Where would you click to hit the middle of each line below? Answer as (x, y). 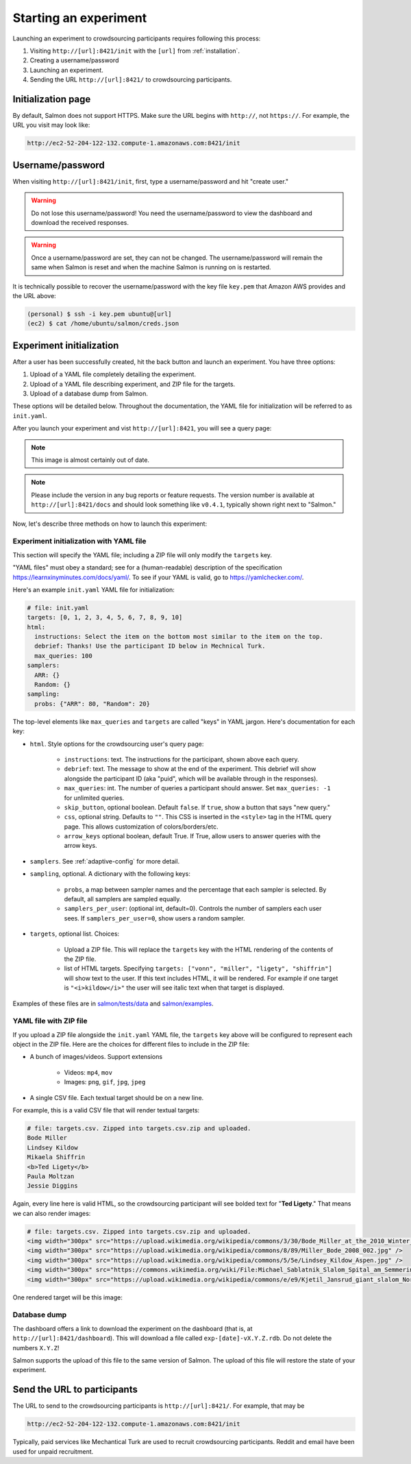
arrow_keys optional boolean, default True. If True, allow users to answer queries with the (192, 836)
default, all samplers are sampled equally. (123, 899)
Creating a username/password (74, 60)
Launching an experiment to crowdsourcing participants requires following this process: (137, 38)
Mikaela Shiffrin (56, 1157)
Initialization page (52, 99)
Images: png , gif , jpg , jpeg (105, 1082)
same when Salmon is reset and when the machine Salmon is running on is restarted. (151, 267)
